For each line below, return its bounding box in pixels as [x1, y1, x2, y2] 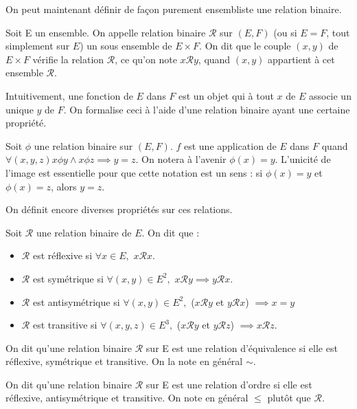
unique [5, 102, 34, 116]
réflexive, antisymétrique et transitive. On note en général [5, 390, 249, 405]
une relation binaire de [36, 225, 132, 239]
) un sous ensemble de [80, 38, 172, 53]
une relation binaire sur [34, 138, 133, 153]
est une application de [183, 138, 277, 153]
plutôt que [267, 390, 311, 405]
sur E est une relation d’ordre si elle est [146, 377, 312, 391]
